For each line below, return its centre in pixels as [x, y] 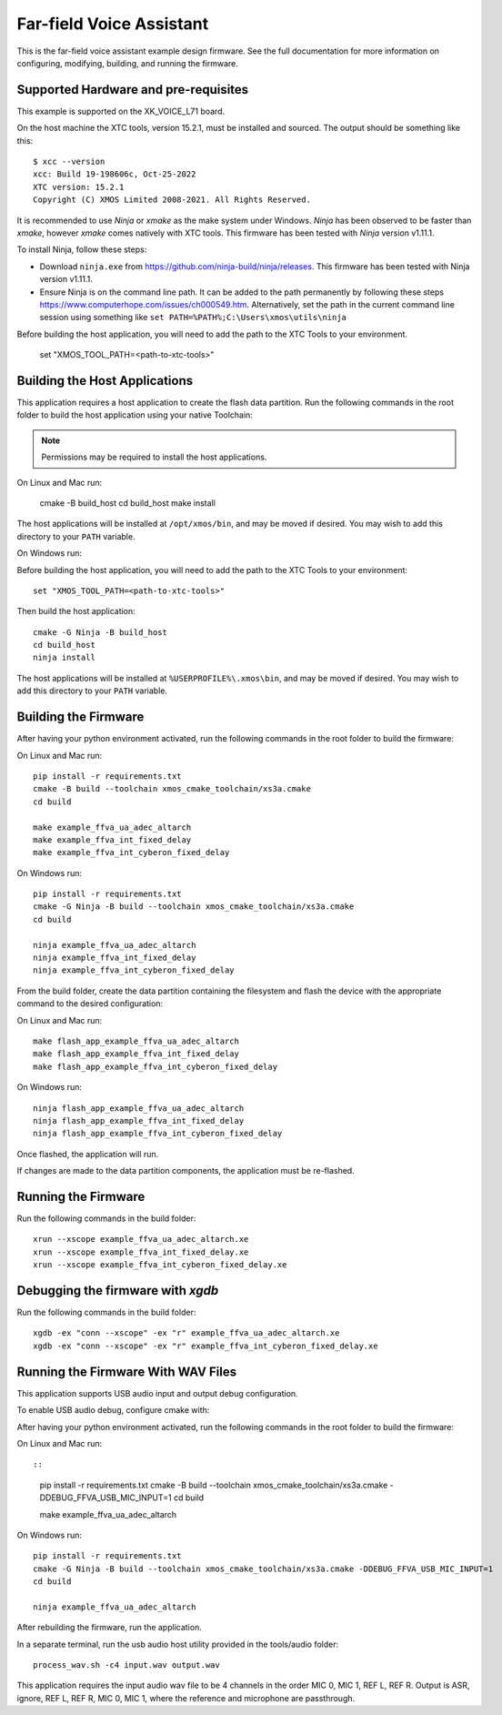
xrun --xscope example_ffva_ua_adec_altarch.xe [141, 1239]
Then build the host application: [76, 611]
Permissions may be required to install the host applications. [154, 457]
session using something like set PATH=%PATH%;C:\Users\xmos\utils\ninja [193, 318]
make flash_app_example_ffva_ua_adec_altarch [136, 1041]
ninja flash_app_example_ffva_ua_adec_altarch [139, 1108]
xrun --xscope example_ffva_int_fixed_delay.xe [141, 1252]
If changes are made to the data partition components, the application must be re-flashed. [186, 1171]
